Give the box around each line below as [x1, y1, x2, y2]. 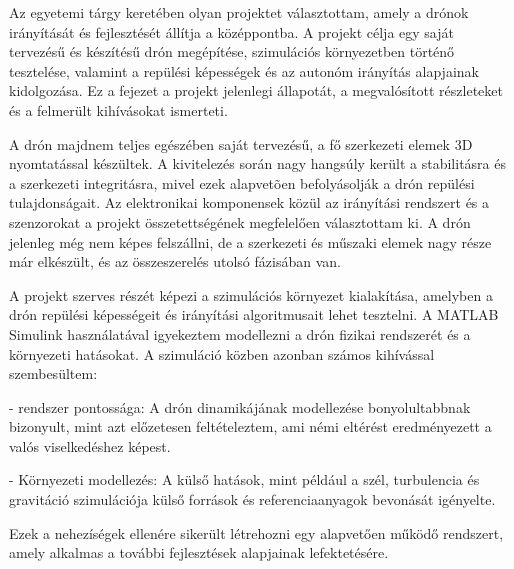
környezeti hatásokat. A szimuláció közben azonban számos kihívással [9, 343, 435, 364]
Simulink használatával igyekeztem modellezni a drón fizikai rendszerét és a [9, 323, 471, 344]
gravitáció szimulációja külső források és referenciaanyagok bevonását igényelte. [9, 489, 496, 510]
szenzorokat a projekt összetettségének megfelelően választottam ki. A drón [9, 211, 471, 232]
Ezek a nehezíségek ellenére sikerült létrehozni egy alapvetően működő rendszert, [9, 522, 504, 543]
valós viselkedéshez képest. [9, 435, 171, 456]
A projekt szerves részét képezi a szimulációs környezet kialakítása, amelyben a [9, 284, 493, 305]
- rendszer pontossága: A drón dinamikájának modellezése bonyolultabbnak [9, 396, 471, 417]
